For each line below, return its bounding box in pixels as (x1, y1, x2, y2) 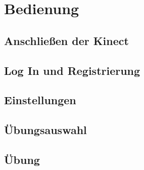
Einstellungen (4, 92, 76, 108)
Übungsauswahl (4, 122, 87, 138)
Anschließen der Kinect (4, 32, 129, 48)
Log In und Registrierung (4, 62, 140, 78)
